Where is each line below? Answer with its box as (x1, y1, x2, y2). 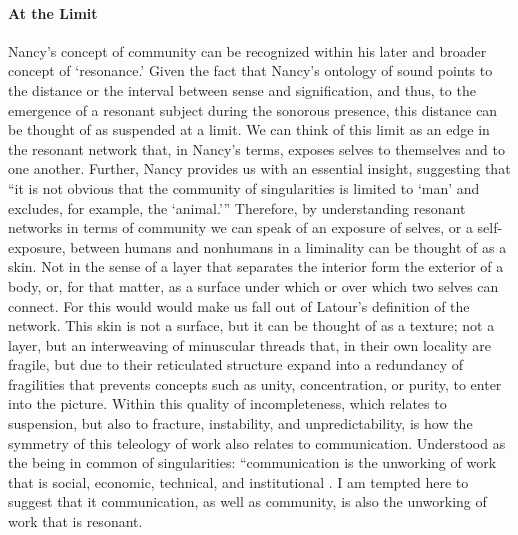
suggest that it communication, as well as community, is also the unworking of (8, 491, 487, 512)
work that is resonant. (8, 511, 143, 532)
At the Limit (8, 2, 98, 23)
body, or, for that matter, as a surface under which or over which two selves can (8, 275, 499, 296)
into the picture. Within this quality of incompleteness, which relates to (8, 393, 447, 414)
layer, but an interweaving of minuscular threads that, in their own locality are (8, 334, 492, 355)
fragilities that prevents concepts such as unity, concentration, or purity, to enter (8, 373, 502, 394)
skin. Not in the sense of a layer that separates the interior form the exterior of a (8, 256, 504, 277)
